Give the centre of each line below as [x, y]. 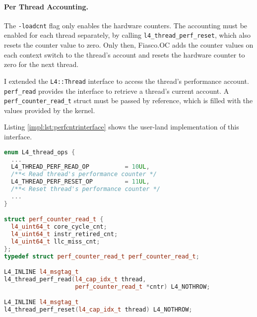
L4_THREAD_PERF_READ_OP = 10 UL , [80, 167]
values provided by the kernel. [50, 110]
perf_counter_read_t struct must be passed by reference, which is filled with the [128, 100]
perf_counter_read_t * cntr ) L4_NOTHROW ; [143, 286]
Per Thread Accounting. [46, 6]
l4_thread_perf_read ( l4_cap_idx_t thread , [75, 280]
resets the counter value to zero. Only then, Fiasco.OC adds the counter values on [129, 45]
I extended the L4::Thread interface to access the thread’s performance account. [127, 81]
